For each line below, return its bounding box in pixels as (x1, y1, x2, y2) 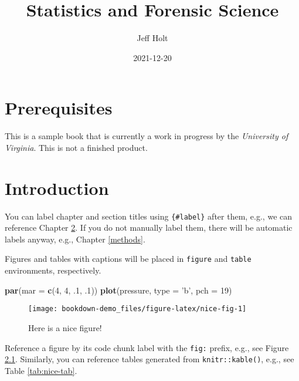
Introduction (5, 176, 109, 200)
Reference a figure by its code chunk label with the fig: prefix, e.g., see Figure (5, 341, 289, 353)
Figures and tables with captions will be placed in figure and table (5, 252, 252, 265)
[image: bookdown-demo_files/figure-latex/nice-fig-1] (28, 305, 247, 313)
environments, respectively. (5, 264, 101, 277)
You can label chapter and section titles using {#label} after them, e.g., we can (5, 210, 293, 222)
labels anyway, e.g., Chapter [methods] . (5, 232, 145, 245)
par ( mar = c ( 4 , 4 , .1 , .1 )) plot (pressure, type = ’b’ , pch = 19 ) (5, 284, 232, 296)
